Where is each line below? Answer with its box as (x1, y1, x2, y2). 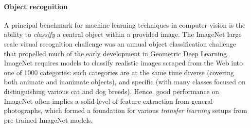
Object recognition (4, 1, 68, 11)
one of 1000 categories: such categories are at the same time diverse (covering (4, 67, 234, 77)
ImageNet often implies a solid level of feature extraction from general (4, 96, 213, 106)
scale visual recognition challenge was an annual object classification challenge (4, 38, 236, 48)
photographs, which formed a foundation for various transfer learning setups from (4, 105, 247, 115)
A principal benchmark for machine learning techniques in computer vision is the (4, 19, 246, 30)
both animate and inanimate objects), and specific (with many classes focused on (4, 77, 246, 87)
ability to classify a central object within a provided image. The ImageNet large (4, 29, 242, 39)
